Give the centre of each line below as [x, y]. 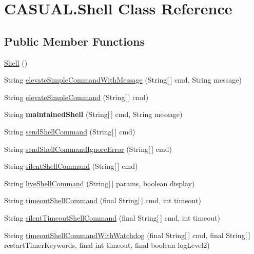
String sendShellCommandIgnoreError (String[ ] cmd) [88, 149]
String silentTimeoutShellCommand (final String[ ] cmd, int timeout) [112, 217]
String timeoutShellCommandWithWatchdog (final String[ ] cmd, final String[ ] [127, 235]
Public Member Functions [74, 41]
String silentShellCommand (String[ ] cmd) [71, 166]
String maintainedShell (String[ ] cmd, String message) [93, 114]
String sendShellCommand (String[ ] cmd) [70, 131]
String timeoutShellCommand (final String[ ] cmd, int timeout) [103, 200]
